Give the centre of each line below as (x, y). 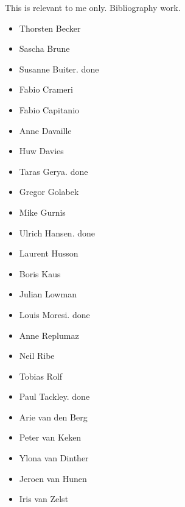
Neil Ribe (37, 356)
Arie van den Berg (53, 417)
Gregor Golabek (49, 192)
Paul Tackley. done (54, 396)
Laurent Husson (49, 253)
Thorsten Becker (50, 28)
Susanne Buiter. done (59, 69)
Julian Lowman (48, 294)
